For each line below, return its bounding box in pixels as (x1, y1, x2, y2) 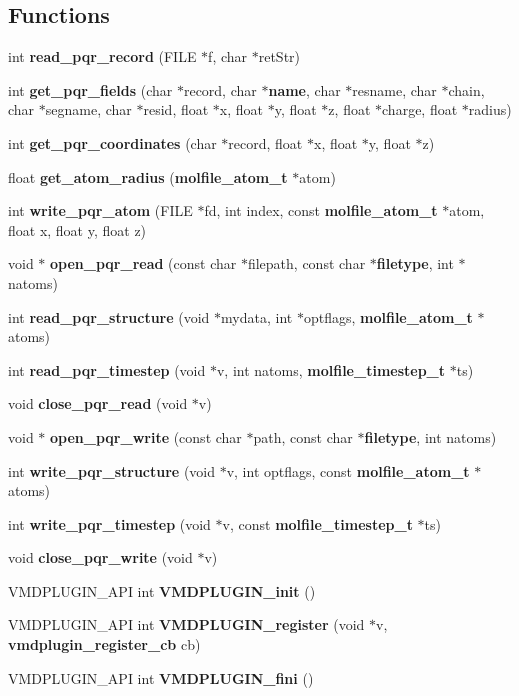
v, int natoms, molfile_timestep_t (216, 359, 446, 380)
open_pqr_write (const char (50, 426, 242, 447)
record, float (228, 132, 303, 153)
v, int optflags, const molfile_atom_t (226, 460, 470, 481)
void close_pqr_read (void (8, 393, 188, 414)
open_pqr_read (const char (50, 253, 237, 274)
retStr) (258, 46, 301, 67)
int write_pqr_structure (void (8, 460, 216, 481)
